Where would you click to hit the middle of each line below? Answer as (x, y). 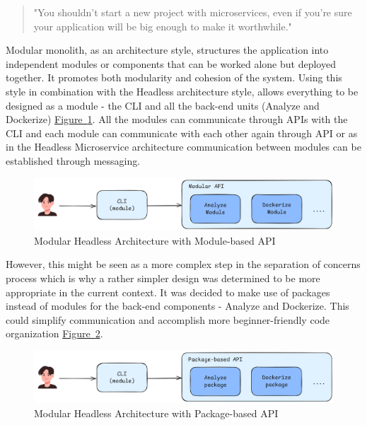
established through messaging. (73, 160)
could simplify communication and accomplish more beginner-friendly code (168, 319)
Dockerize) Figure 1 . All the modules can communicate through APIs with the (177, 119)
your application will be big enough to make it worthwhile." (163, 26)
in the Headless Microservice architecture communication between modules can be (183, 147)
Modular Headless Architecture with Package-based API (156, 413)
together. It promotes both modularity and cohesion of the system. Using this (174, 77)
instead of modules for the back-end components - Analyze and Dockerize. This (177, 306)
